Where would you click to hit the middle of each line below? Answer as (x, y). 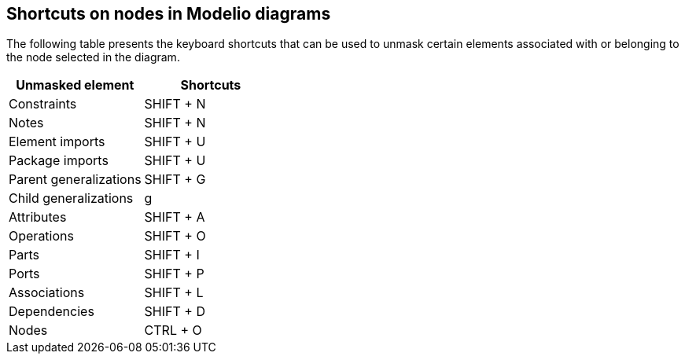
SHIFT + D (175, 312)
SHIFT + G (175, 180)
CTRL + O (173, 331)
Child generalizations (71, 198)
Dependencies (52, 312)
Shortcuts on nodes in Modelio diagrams (169, 14)
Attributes (38, 217)
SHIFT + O (175, 236)
